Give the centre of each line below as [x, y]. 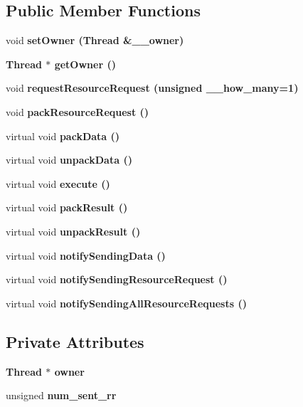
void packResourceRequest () [78, 111]
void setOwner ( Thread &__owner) [95, 40]
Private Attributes [75, 341]
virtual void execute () [58, 183]
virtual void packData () [63, 136]
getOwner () [85, 64]
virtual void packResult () [67, 207]
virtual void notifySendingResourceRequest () [117, 279]
